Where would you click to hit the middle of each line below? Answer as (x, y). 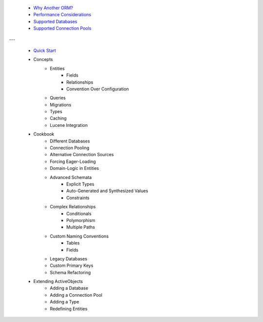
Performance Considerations (62, 15)
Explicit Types (80, 184)
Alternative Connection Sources (82, 155)
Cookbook (44, 134)
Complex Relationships (73, 207)
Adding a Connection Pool (76, 295)
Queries (58, 98)
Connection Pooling (70, 148)
